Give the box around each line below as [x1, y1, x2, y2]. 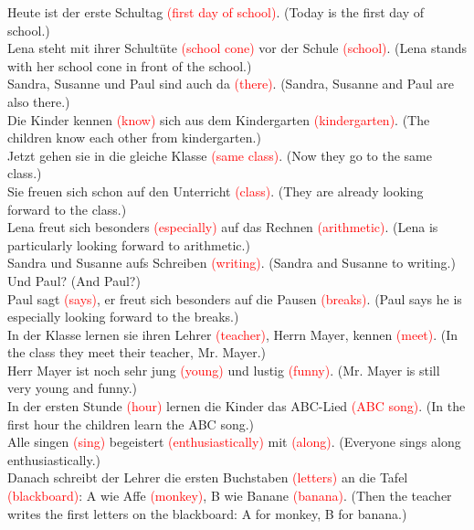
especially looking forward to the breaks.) [7, 307, 239, 326]
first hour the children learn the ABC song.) [7, 414, 255, 433]
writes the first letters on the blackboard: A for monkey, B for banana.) [7, 503, 407, 523]
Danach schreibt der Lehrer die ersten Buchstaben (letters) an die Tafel [7, 468, 408, 487]
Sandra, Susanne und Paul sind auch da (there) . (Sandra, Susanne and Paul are [7, 74, 454, 93]
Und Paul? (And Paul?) [7, 270, 141, 290]
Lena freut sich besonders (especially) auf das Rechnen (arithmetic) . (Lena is [7, 217, 438, 237]
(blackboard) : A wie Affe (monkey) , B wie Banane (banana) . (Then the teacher [7, 486, 452, 505]
